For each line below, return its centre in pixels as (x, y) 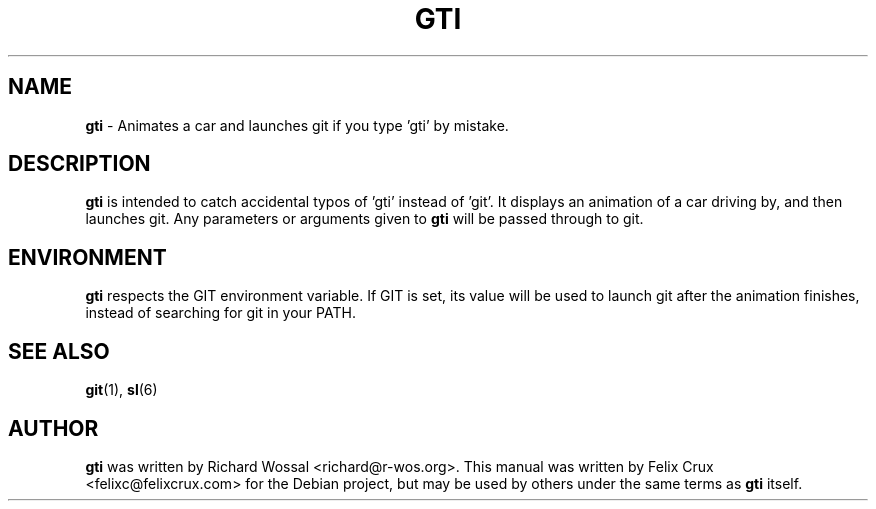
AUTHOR (53, 428)
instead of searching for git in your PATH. (220, 313)
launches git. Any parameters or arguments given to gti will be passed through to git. (364, 219)
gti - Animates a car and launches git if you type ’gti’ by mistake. (297, 125)
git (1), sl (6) (121, 390)
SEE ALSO (59, 351)
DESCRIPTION (79, 164)
